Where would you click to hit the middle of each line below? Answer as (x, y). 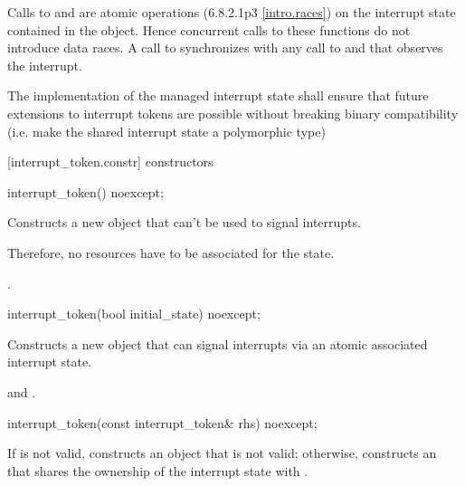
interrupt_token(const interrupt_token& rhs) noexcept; (162, 422)
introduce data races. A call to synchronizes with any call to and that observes (225, 48)
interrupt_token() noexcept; (85, 191)
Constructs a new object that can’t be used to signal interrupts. (184, 222)
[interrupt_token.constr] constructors (110, 162)
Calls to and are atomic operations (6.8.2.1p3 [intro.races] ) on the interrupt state (232, 12)
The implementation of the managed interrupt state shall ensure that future (218, 95)
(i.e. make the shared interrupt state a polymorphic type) (166, 131)
